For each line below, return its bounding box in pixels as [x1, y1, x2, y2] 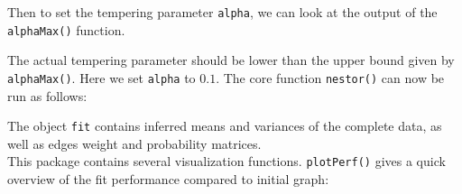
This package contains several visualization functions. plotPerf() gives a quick [7, 152, 446, 171]
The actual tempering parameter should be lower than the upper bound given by [7, 51, 455, 69]
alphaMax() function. [7, 20, 125, 39]
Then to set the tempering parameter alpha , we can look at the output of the [7, 3, 438, 21]
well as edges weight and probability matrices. [7, 134, 262, 152]
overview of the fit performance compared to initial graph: [7, 170, 329, 189]
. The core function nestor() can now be [216, 68, 445, 87]
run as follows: [7, 86, 88, 105]
